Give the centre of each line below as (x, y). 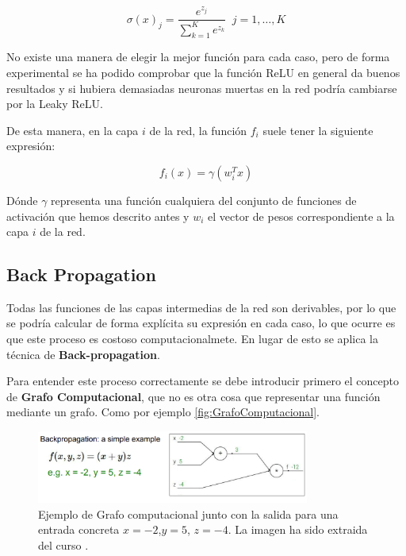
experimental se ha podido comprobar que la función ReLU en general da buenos (203, 72)
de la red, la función (198, 130)
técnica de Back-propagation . (83, 354)
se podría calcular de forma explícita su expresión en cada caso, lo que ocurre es (201, 323)
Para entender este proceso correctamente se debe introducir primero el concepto (203, 381)
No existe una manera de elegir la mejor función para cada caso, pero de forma (198, 57)
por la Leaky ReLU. (55, 104)
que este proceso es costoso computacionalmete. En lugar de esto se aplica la (192, 339)
